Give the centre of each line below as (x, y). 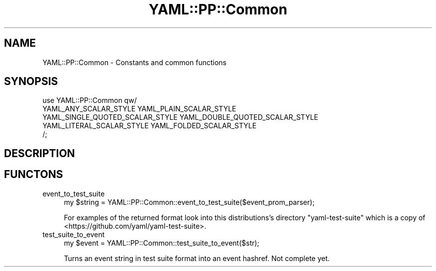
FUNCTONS (34, 175)
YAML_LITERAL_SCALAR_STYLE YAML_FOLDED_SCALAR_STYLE (150, 126)
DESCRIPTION (40, 153)
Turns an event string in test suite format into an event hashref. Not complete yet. (197, 258)
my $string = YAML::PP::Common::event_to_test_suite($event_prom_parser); (189, 202)
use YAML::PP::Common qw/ (90, 100)
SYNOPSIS (31, 82)
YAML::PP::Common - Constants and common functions (134, 62)
